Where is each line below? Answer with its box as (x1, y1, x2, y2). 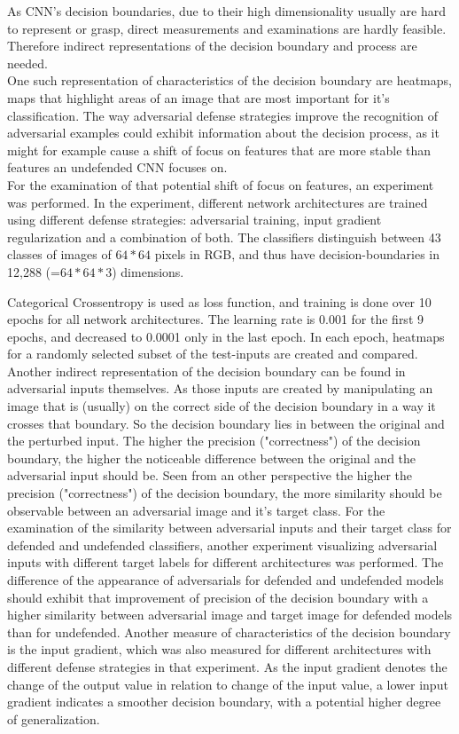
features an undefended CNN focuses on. (7, 158, 228, 177)
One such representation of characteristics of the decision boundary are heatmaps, (7, 71, 452, 90)
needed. (7, 53, 48, 72)
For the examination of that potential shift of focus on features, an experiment (7, 175, 434, 193)
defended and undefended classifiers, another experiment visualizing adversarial (7, 535, 438, 554)
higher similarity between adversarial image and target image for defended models (7, 605, 453, 624)
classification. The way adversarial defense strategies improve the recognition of (7, 106, 438, 124)
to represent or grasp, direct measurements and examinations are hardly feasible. (7, 19, 447, 37)
